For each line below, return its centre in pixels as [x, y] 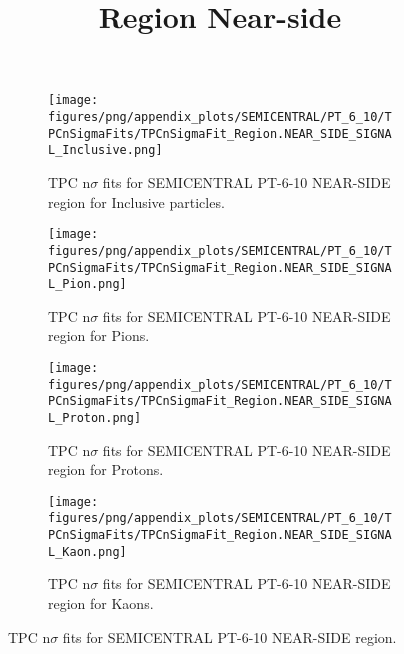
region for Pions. [99, 335]
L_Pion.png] [87, 284]
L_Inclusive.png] [105, 150]
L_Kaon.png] [87, 551]
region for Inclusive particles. [136, 201]
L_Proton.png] [95, 417]
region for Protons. [106, 469]
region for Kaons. [101, 603]
